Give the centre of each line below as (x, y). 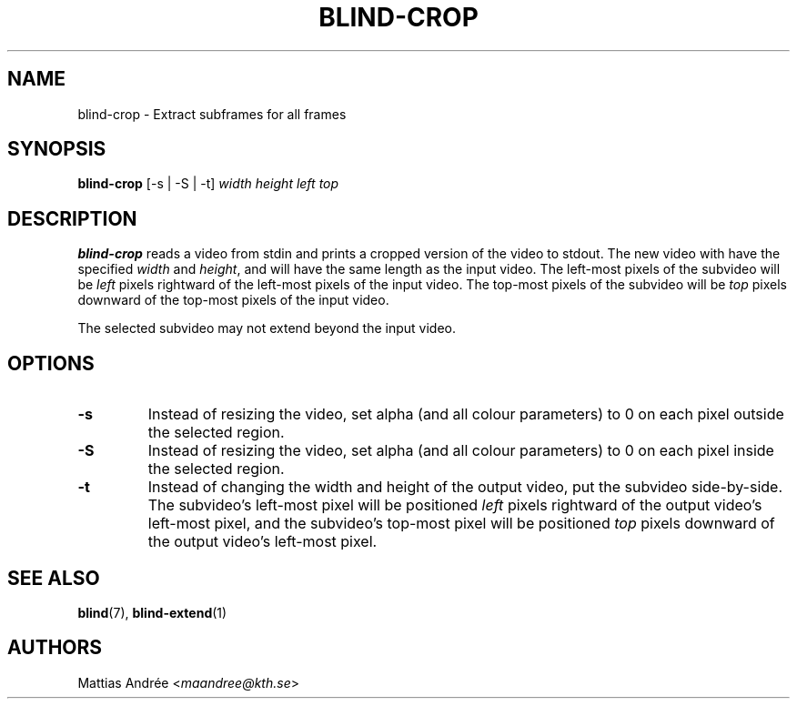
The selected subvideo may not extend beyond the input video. (267, 328)
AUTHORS (55, 648)
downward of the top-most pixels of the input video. (233, 300)
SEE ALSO (54, 578)
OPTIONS (51, 363)
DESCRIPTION (72, 218)
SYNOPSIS (57, 149)
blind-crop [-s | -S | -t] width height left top (208, 184)
